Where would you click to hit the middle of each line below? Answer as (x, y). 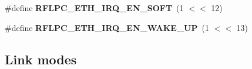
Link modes (41, 59)
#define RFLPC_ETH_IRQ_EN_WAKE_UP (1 (107, 27)
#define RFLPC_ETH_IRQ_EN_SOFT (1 (94, 8)
